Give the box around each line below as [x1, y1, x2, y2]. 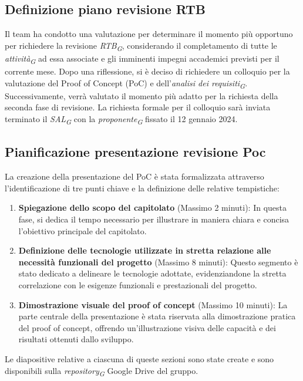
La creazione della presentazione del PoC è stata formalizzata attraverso [5, 170, 264, 183]
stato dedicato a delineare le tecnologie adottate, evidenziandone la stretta [18, 267, 287, 279]
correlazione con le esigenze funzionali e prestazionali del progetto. [18, 279, 257, 291]
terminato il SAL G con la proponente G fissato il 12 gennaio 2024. [5, 112, 238, 126]
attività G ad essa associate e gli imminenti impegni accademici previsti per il [5, 52, 280, 66]
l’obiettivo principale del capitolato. [18, 224, 147, 237]
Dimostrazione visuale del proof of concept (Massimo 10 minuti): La [18, 298, 288, 311]
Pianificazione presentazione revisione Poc [5, 143, 266, 161]
